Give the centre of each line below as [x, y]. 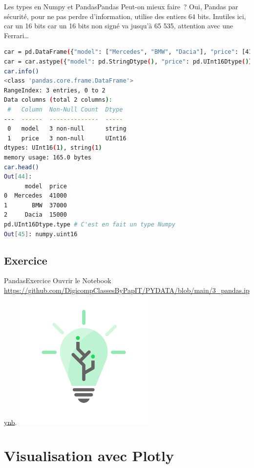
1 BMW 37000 [35, 205]
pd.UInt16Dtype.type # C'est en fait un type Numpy [90, 225]
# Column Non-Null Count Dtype [65, 109]
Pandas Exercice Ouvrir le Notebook [58, 280]
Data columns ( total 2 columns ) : [58, 100]
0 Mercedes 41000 [35, 196]
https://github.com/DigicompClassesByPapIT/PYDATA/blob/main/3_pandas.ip [127, 290]
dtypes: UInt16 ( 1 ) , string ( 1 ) [53, 148]
